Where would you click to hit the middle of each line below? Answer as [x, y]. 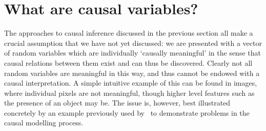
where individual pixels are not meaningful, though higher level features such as [129, 93]
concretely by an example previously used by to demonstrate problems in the [127, 112]
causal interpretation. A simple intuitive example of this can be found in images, [131, 83]
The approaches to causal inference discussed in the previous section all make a [129, 33]
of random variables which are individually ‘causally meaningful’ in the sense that [132, 53]
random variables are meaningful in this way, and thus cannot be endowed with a [132, 73]
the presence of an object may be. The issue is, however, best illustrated [117, 103]
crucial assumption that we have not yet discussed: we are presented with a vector [133, 43]
